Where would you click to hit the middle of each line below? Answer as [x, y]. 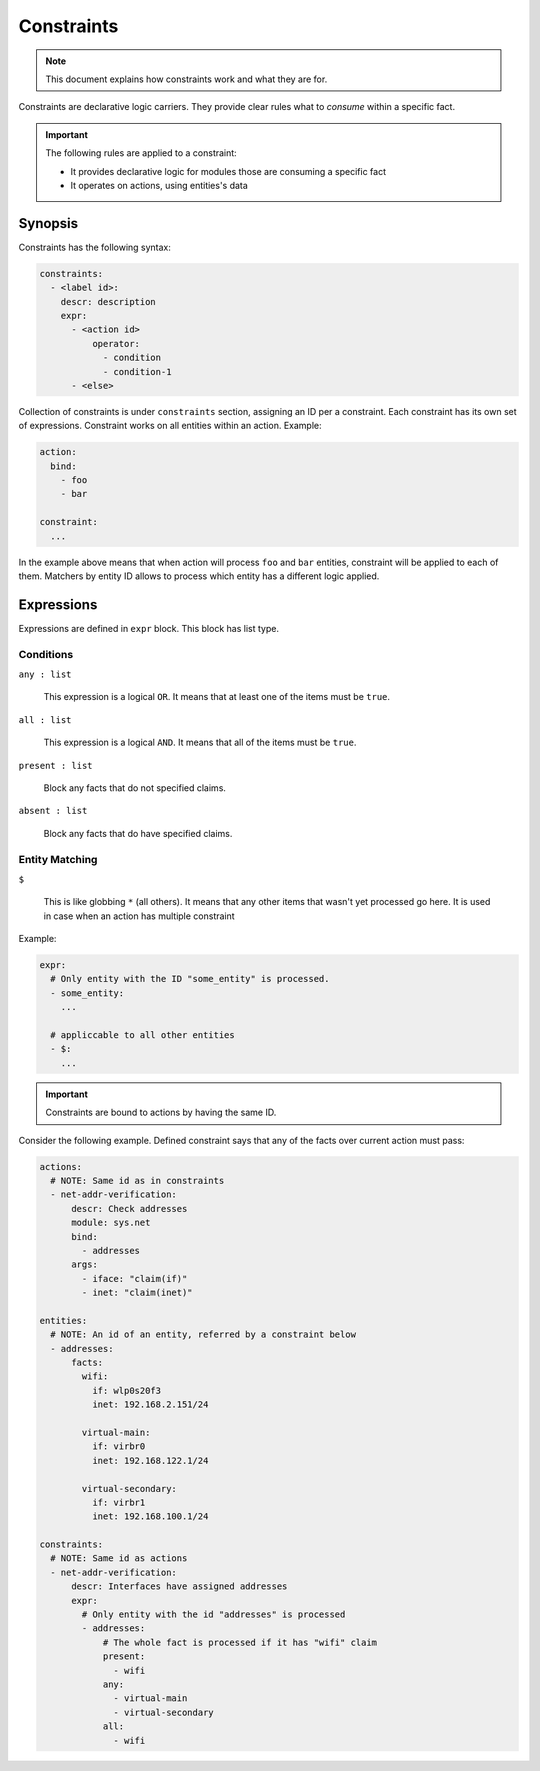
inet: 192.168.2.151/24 [150, 1404]
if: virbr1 [118, 1502]
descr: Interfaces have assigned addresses [179, 1586]
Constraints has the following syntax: [95, 247]
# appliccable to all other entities [142, 1035]
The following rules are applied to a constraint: [141, 153]
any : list [45, 674]
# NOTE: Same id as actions [119, 1558]
